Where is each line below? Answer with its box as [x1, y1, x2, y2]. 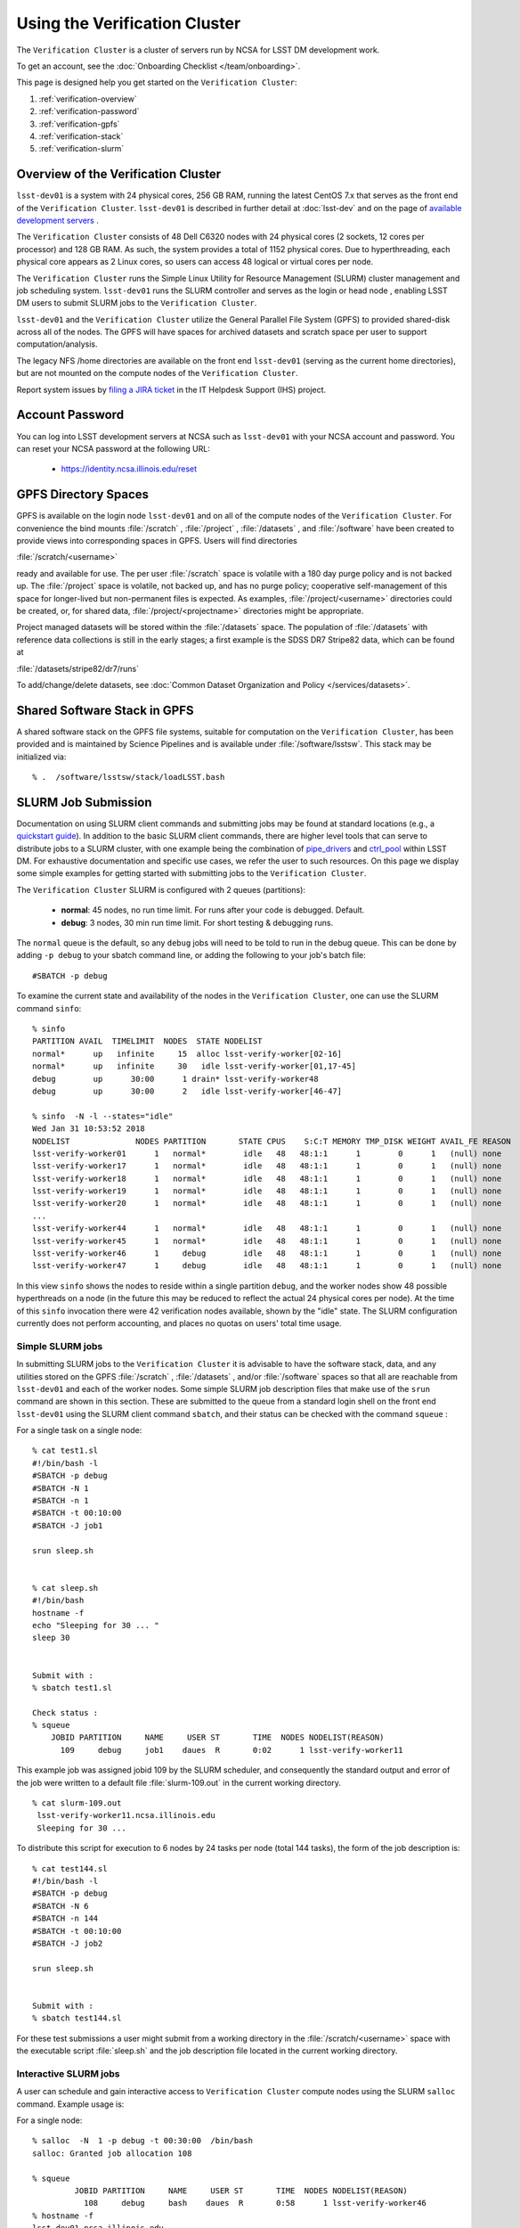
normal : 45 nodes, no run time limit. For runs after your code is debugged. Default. [61, 905, 365, 915]
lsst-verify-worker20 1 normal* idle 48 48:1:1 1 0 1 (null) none [32, 1199, 502, 1208]
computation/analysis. [16, 339, 98, 349]
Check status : [32, 1708, 99, 1717]
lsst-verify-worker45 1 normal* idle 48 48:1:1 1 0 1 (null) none [32, 1235, 502, 1246]
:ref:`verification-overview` [38, 94, 137, 104]
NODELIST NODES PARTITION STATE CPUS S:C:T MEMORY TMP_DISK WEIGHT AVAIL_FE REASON [32, 1136, 511, 1146]
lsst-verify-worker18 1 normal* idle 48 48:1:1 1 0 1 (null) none [32, 1173, 502, 1184]
